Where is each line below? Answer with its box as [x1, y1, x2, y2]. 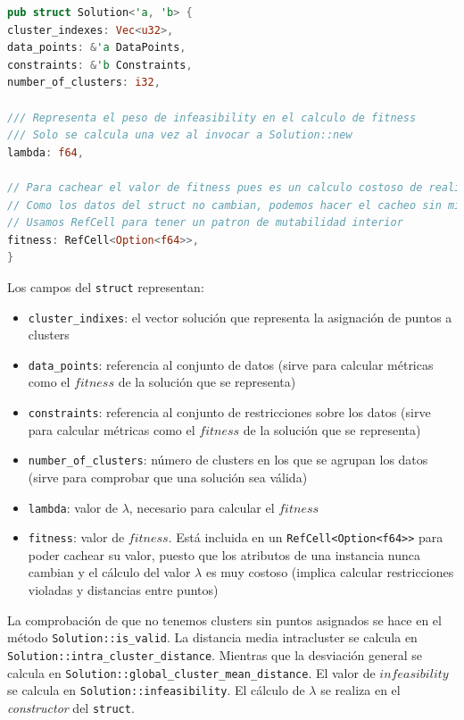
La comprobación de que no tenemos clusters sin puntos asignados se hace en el [7, 610, 442, 629]
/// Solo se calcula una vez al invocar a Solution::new [7, 129, 352, 142]
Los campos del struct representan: [7, 277, 204, 296]
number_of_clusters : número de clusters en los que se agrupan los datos [28, 450, 428, 469]
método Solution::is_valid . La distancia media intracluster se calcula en [7, 628, 418, 647]
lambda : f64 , [7, 146, 84, 159]
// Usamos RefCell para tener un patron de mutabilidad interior [7, 216, 403, 230]
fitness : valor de [28, 528, 125, 547]
